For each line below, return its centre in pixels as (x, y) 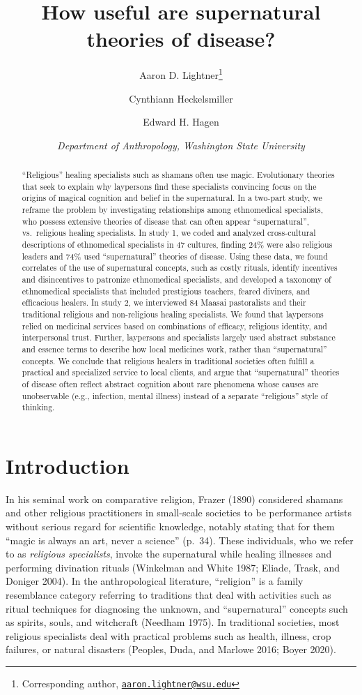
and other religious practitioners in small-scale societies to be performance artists (179, 513)
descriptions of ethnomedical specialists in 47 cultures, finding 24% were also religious (177, 245)
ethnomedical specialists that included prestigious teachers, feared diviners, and (166, 291)
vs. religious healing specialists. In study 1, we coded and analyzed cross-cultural (169, 233)
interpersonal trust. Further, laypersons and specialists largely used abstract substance (179, 337)
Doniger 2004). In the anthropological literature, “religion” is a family (155, 581)
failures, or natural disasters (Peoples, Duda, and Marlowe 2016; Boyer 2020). (171, 649)
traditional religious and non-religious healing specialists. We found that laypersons (173, 314)
